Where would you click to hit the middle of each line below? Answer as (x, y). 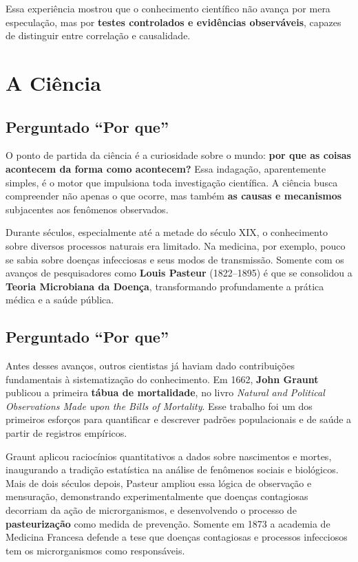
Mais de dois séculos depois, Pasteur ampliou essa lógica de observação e (159, 483)
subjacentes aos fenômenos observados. (87, 209)
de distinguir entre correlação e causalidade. (98, 35)
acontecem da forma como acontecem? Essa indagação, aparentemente (166, 168)
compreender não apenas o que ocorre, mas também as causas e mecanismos (174, 196)
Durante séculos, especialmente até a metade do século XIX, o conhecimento (167, 232)
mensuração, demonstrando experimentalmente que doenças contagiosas (157, 496)
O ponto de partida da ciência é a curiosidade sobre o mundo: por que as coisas (178, 155)
